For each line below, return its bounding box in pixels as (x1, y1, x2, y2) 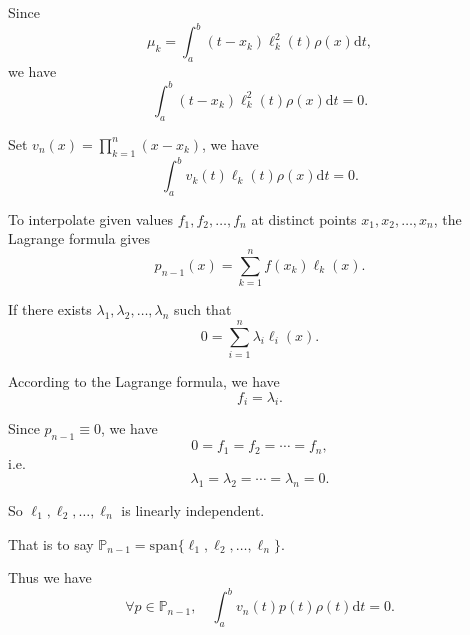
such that (174, 299, 232, 320)
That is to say (8, 533, 94, 554)
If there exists (8, 299, 92, 320)
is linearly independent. (121, 499, 265, 520)
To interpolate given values (8, 208, 174, 229)
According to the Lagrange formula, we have (8, 370, 280, 391)
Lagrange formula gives (8, 228, 150, 249)
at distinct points (251, 208, 357, 229)
